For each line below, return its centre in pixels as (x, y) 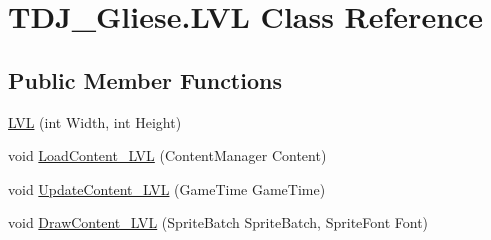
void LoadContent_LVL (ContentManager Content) (167, 155)
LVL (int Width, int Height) (95, 121)
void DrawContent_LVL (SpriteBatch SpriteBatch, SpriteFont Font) (218, 222)
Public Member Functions (145, 79)
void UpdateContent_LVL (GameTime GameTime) (167, 188)
